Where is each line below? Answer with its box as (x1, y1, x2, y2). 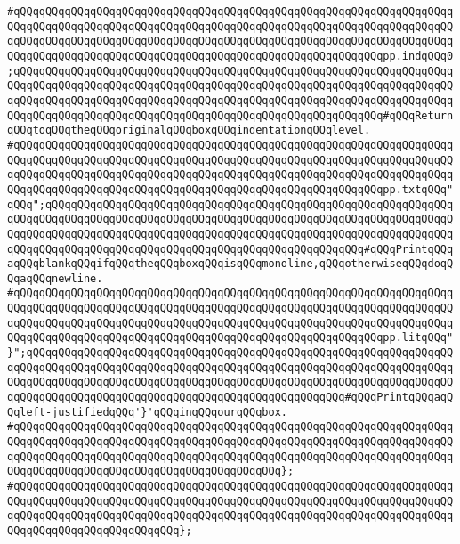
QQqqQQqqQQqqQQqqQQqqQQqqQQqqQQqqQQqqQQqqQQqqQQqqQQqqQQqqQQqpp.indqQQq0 (7, 49, 454, 62)
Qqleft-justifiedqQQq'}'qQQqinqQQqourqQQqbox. (7, 405, 287, 418)
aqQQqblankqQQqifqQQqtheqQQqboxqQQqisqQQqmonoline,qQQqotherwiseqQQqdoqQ (7, 257, 454, 271)
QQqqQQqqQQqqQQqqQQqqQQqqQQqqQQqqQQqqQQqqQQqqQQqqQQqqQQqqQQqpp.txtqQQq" (7, 183, 454, 196)
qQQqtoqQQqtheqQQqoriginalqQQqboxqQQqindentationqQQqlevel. (7, 124, 371, 137)
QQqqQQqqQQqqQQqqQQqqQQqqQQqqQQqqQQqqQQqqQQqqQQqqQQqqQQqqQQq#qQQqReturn (7, 109, 454, 122)
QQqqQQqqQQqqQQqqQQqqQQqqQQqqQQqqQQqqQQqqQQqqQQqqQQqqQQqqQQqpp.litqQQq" (7, 331, 454, 345)
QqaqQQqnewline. (7, 272, 103, 285)
